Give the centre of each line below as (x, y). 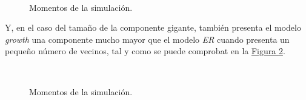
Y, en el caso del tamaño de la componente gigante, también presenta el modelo (153, 27)
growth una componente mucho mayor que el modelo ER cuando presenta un (147, 39)
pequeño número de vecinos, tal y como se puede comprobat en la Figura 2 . (145, 51)
